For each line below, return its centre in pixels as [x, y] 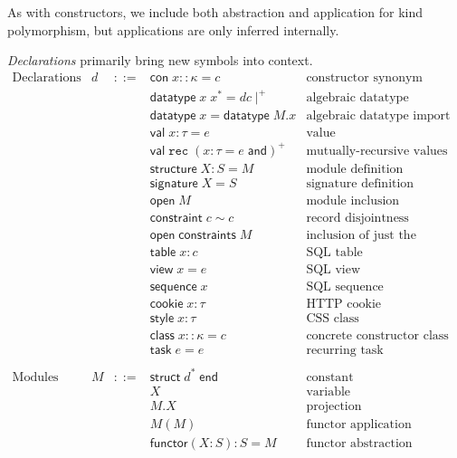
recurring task [345, 351]
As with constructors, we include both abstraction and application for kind [215, 12]
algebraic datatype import [378, 116]
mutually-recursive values [377, 151]
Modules [35, 377]
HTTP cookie [344, 305]
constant [330, 377]
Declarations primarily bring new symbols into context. [160, 60]
